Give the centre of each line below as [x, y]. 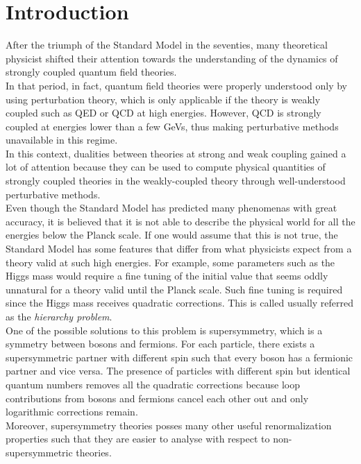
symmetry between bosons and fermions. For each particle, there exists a [160, 344]
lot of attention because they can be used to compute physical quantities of [166, 167]
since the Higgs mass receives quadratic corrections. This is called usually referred [180, 303]
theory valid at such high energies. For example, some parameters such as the [170, 262]
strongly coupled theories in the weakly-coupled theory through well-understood [176, 181]
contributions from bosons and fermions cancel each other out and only [157, 398]
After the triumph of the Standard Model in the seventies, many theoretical [167, 45]
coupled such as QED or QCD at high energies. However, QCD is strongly [163, 113]
